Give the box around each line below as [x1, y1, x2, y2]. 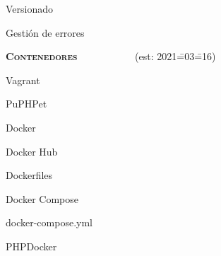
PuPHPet [6, 96, 47, 111]
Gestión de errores [6, 25, 85, 40]
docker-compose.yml [6, 215, 92, 230]
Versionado [6, 1, 54, 16]
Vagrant [6, 72, 40, 87]
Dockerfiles [6, 168, 53, 182]
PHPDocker [6, 238, 57, 253]
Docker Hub [6, 144, 58, 158]
